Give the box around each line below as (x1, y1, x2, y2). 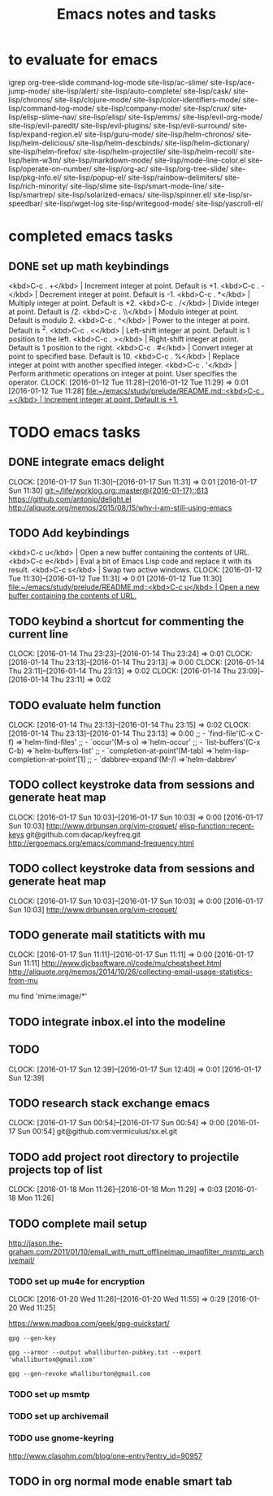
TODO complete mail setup (8, 1216, 148, 1230)
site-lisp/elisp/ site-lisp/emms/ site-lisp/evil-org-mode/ (78, 111, 262, 122)
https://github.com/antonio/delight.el (8, 494, 132, 504)
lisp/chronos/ (8, 94, 53, 104)
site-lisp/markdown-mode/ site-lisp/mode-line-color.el (63, 155, 246, 165)
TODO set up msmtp (8, 1389, 90, 1400)
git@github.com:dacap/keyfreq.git (25, 829, 141, 839)
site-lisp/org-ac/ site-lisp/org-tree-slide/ (93, 163, 229, 173)
